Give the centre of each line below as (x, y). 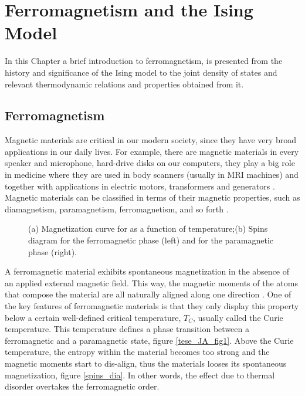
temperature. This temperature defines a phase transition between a (127, 329)
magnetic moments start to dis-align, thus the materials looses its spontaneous (146, 363)
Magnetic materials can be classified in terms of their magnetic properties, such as (152, 197)
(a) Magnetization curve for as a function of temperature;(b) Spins (148, 229)
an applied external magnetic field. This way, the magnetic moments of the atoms (151, 282)
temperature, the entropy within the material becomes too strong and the (137, 352)
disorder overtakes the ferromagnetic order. (82, 386)
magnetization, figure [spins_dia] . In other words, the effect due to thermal (140, 375)
